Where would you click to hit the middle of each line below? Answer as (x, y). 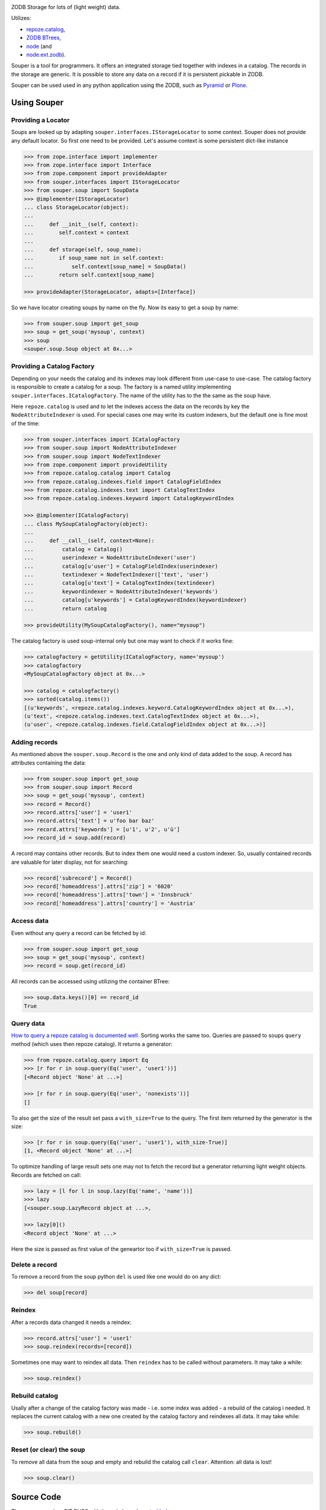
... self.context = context (76, 233)
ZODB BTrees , (44, 38)
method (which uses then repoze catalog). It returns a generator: (92, 1044)
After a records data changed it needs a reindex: (72, 1322)
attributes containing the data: (49, 763)
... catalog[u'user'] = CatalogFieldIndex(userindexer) (121, 566)
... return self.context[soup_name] (89, 275)
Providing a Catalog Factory (53, 367)
